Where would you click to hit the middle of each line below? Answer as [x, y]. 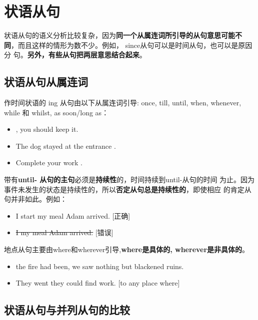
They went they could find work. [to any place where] [98, 283]
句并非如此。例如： [35, 199]
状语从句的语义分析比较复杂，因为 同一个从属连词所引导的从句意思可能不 [123, 35]
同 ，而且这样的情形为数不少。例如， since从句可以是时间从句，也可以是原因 [128, 45]
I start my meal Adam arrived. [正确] [73, 215]
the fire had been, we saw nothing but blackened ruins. [100, 266]
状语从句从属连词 [46, 82]
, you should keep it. [47, 129]
